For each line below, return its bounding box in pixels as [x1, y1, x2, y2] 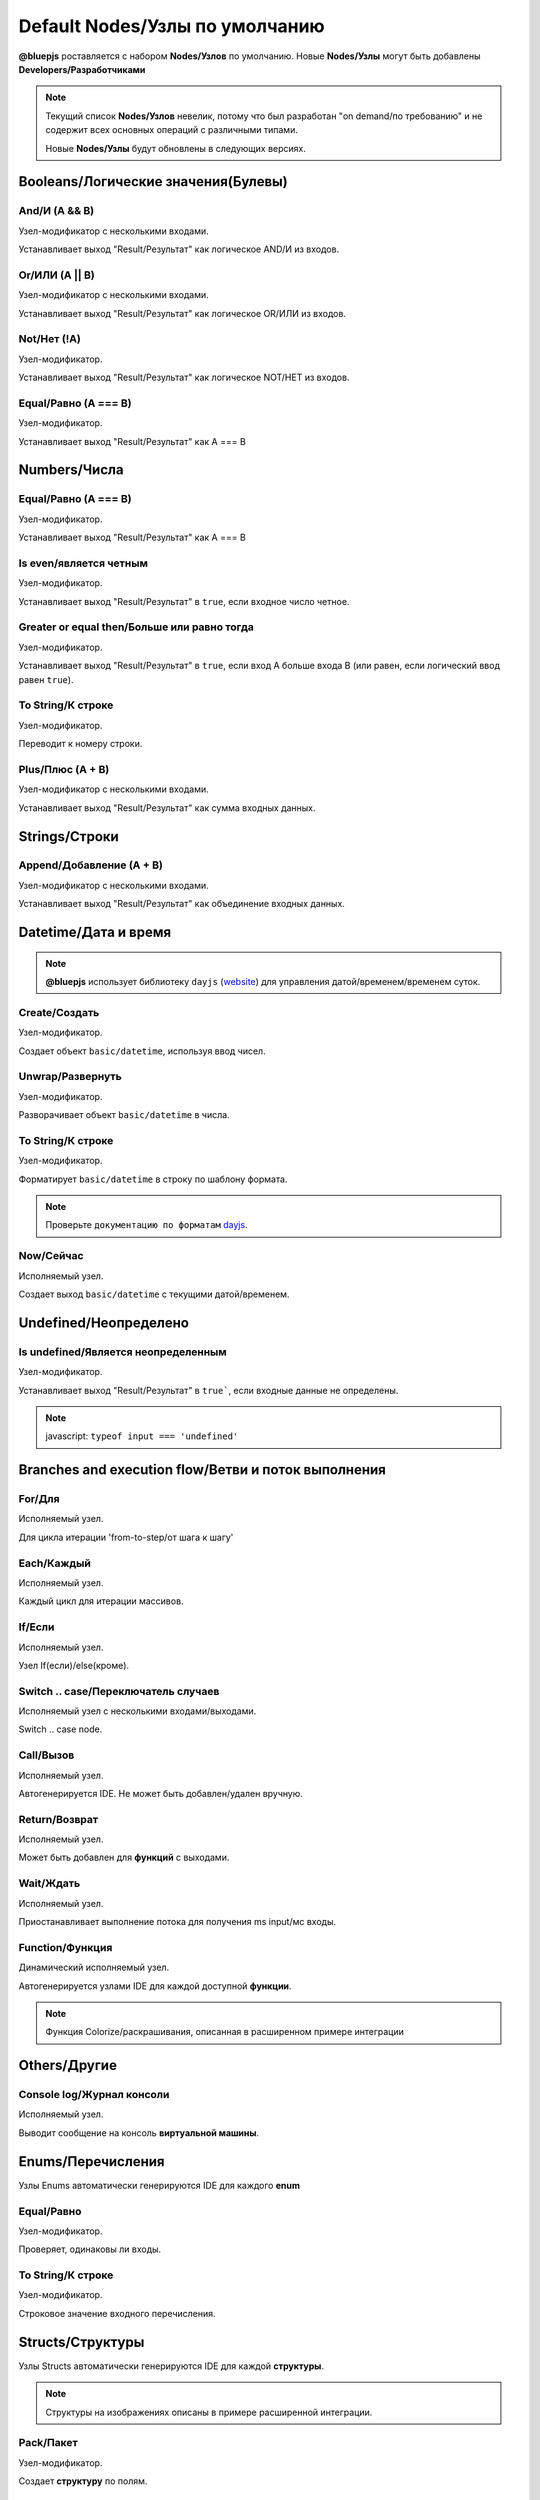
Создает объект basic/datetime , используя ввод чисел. [18, 1045, 266, 1057]
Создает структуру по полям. [18, 2475, 148, 2487]
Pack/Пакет [18, 2436, 79, 2450]
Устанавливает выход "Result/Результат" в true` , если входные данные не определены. [18, 1384, 399, 1396]
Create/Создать [18, 1005, 100, 1019]
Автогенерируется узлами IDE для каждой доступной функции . [18, 1980, 292, 1992]
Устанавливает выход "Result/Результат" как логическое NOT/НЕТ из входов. [18, 371, 350, 384]
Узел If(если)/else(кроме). [18, 1659, 130, 1671]
